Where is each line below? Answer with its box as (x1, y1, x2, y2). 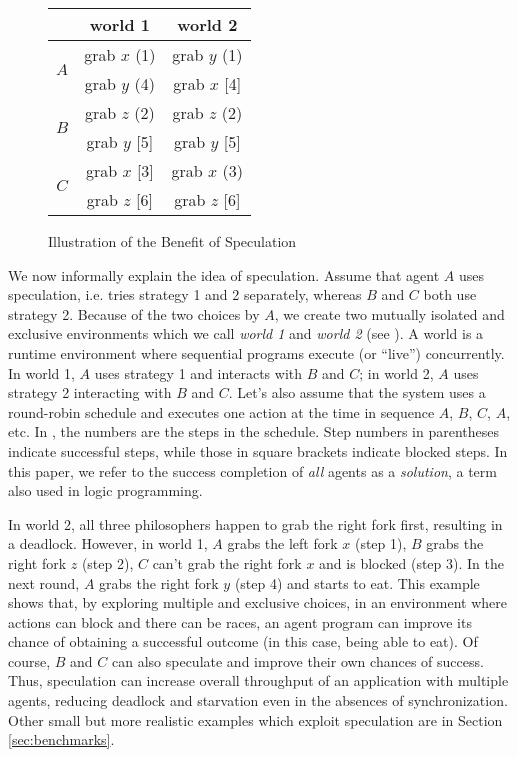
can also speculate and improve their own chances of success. (112, 650, 484, 671)
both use (423, 284, 477, 305)
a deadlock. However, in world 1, (8, 533, 208, 554)
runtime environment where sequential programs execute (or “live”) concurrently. (8, 342, 505, 363)
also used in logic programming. (8, 480, 203, 501)
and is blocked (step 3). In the (319, 552, 504, 573)
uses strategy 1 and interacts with (94, 362, 303, 383)
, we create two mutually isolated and (274, 303, 505, 324)
